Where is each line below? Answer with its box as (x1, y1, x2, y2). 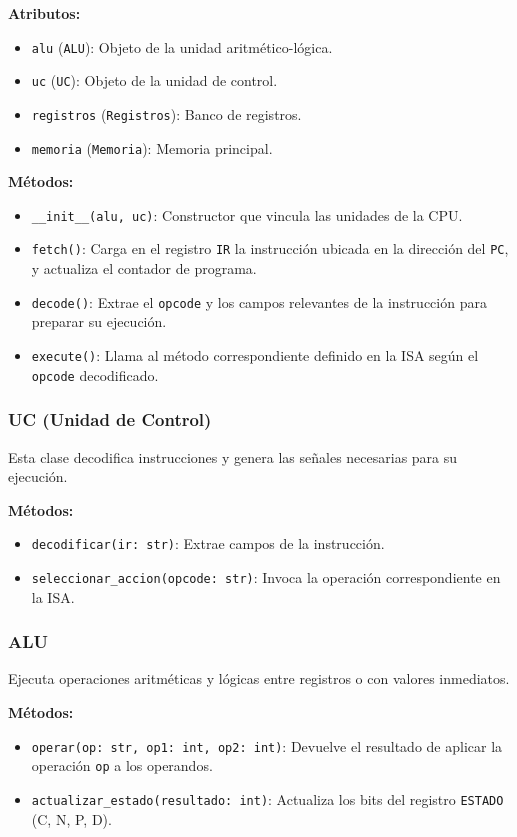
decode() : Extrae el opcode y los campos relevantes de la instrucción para (31, 291, 487, 312)
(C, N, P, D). (31, 808, 112, 829)
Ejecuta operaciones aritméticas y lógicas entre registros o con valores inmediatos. (8, 668, 510, 689)
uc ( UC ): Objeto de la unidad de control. (31, 70, 278, 91)
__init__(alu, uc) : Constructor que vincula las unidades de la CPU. (31, 204, 463, 225)
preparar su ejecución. (31, 311, 167, 332)
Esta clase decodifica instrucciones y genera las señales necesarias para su (8, 446, 458, 467)
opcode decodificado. (31, 364, 159, 385)
